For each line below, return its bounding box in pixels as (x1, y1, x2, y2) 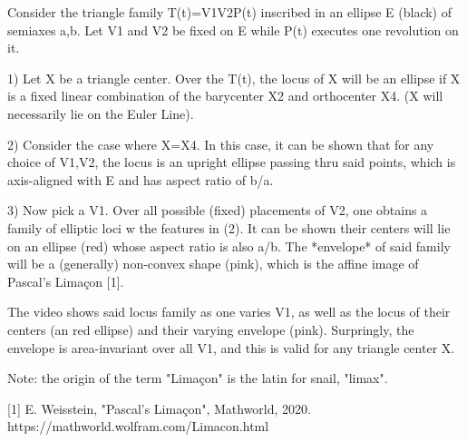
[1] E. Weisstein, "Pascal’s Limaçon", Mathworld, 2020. (7, 398, 311, 417)
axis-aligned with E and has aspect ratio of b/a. (7, 170, 274, 189)
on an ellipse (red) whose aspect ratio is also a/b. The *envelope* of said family (7, 236, 451, 255)
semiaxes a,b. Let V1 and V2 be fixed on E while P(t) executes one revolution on (7, 20, 459, 39)
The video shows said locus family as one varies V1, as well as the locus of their (7, 302, 451, 321)
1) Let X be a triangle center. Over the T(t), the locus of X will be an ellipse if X (7, 68, 461, 87)
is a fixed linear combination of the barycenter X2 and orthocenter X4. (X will (7, 86, 443, 105)
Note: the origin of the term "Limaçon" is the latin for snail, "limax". (7, 368, 388, 388)
